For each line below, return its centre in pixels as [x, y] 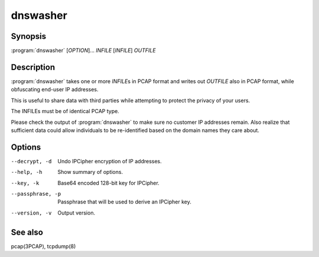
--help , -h [27, 172]
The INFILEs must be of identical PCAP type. [65, 111]
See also [27, 232]
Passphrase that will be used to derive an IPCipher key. [125, 202]
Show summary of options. [90, 172]
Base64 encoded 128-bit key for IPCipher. [108, 183]
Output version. [77, 213]
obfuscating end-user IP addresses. [55, 90]
